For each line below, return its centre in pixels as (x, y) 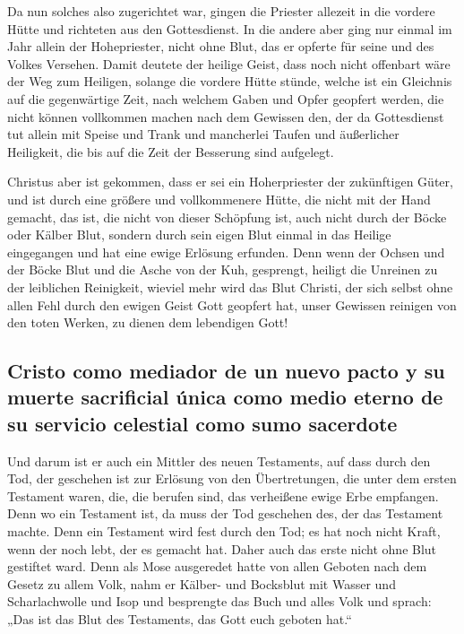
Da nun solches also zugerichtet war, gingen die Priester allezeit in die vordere (221, 11)
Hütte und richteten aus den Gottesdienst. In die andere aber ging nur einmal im (230, 28)
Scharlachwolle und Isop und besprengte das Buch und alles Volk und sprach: (219, 601)
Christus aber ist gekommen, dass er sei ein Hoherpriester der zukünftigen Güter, (230, 182)
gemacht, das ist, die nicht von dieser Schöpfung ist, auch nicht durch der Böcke (227, 217)
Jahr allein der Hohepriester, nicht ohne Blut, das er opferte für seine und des (221, 46)
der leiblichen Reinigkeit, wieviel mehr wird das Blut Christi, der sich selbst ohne (230, 287)
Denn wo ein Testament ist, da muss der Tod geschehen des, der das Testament (225, 513)
